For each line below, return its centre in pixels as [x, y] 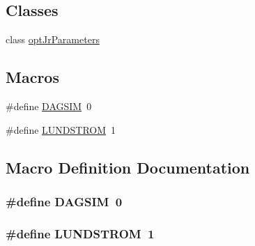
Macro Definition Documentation [128, 167]
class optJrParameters [53, 39]
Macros [32, 77]
